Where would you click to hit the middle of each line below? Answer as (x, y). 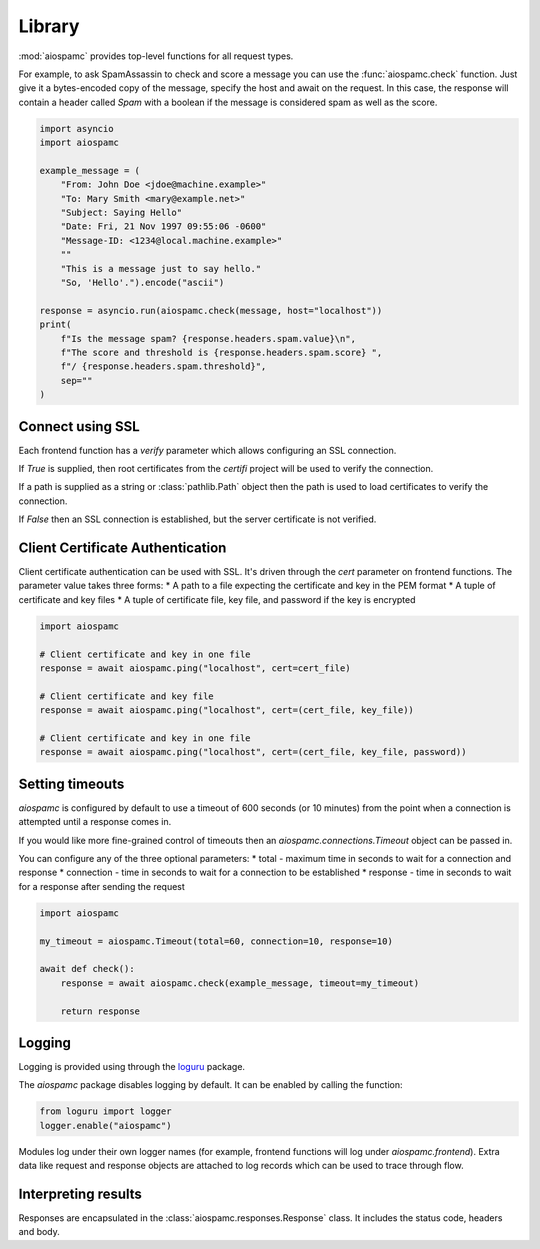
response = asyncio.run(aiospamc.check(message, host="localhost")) (211, 310)
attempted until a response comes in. (95, 822)
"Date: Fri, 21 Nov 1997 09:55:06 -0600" (163, 226)
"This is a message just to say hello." (161, 268)
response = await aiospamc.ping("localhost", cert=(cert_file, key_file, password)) (253, 752)
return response (100, 1011)
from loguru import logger (105, 1111)
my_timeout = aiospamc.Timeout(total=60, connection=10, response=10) (216, 941)
